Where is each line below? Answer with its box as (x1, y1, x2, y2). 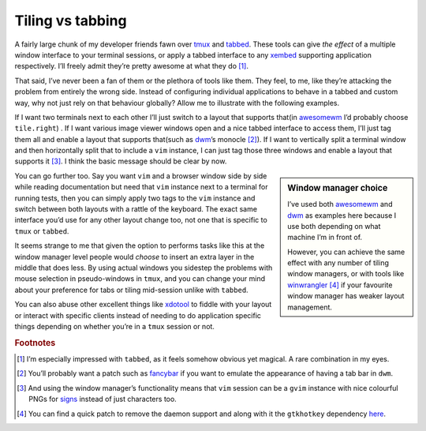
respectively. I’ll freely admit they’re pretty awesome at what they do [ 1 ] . (14, 62, 248, 71)
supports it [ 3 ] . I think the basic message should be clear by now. (14, 156, 227, 166)
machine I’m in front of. (287, 233, 363, 242)
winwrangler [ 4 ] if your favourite (287, 280, 393, 290)
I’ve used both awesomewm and (287, 200, 393, 209)
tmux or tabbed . (14, 226, 69, 236)
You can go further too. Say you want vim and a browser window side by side (14, 171, 267, 181)
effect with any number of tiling (287, 258, 390, 268)
